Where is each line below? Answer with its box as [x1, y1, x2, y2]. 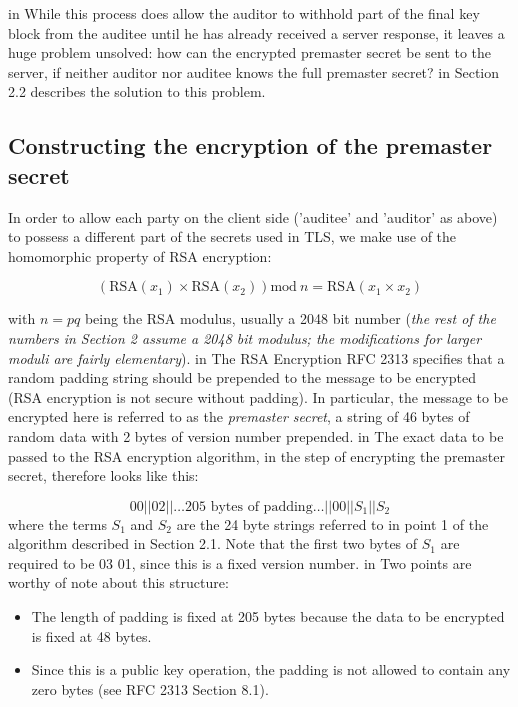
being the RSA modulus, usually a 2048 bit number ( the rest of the [84, 308, 496, 329]
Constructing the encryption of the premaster [8, 130, 493, 161]
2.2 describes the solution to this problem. [8, 81, 266, 102]
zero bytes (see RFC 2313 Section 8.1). [31, 678, 269, 699]
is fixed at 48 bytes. [31, 625, 152, 646]
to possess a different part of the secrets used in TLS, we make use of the [8, 226, 457, 247]
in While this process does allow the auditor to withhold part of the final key [8, 3, 480, 23]
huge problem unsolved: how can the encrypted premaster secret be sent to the [8, 42, 492, 63]
